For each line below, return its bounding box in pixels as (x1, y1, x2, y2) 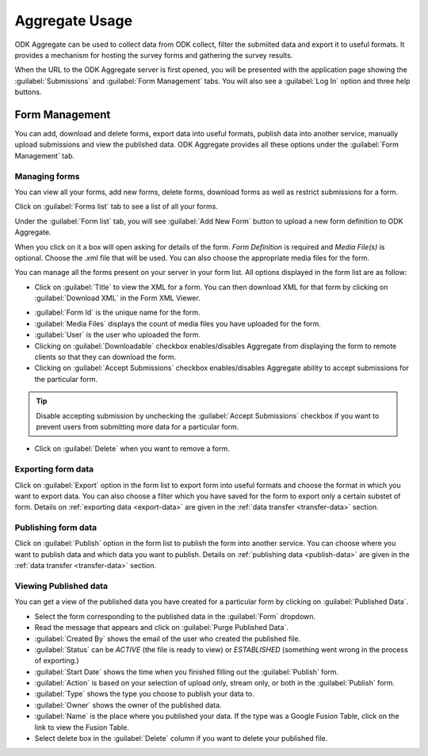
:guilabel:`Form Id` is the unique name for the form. (34, 307, 201, 317)
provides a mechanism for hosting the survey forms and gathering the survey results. (14, 50, 293, 59)
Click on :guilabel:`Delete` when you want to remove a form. (34, 444, 230, 453)
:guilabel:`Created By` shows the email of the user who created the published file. (34, 634, 301, 643)
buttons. (14, 87, 42, 97)
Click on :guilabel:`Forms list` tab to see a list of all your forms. (14, 202, 218, 212)
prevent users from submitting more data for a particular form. (36, 422, 239, 431)
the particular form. (34, 374, 98, 384)
